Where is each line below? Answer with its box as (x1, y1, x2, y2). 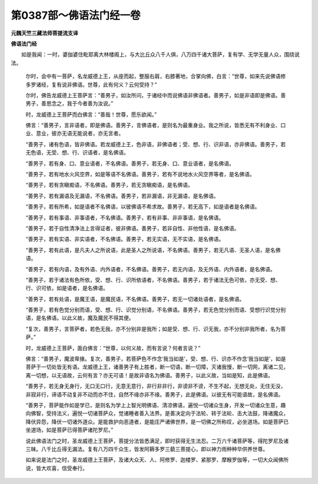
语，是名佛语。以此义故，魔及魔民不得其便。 (25, 314, 134, 321)
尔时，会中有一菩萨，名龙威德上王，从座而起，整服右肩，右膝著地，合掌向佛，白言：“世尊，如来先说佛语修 (25, 73, 286, 80)
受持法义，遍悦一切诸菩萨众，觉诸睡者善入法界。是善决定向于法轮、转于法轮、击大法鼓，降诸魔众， (46, 410, 289, 417)
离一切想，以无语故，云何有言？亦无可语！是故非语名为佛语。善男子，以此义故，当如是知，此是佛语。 (25, 371, 273, 378)
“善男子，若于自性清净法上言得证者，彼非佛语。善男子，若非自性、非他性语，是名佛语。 (25, 225, 240, 232)
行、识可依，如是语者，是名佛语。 (25, 285, 108, 292)
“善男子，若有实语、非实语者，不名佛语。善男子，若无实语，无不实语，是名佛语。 (25, 236, 224, 243)
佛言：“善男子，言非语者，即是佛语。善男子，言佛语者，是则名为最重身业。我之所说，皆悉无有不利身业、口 (25, 121, 286, 129)
